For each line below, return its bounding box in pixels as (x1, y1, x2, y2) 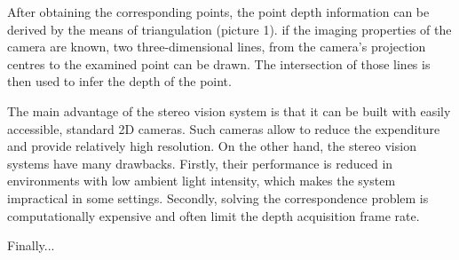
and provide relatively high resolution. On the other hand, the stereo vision (7, 137, 416, 155)
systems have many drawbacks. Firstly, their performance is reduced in (7, 154, 393, 172)
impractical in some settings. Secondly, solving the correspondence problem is (7, 188, 429, 207)
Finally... (7, 236, 55, 255)
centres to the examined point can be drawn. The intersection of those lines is (7, 54, 431, 73)
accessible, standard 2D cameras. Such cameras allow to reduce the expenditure (7, 119, 440, 138)
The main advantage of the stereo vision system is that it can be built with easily (7, 101, 451, 120)
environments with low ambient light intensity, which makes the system (7, 171, 396, 190)
